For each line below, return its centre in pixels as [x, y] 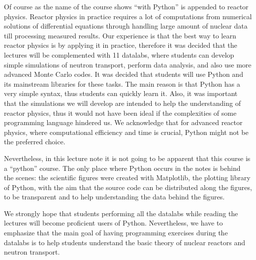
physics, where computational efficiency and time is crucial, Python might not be [126, 132]
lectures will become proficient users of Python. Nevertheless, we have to [113, 223]
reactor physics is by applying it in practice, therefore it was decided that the [121, 45]
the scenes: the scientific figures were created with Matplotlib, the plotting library [127, 178]
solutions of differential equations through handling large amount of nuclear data [126, 26]
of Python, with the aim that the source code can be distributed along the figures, [128, 187]
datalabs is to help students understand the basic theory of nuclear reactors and [125, 242]
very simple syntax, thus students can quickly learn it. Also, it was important [121, 93]
